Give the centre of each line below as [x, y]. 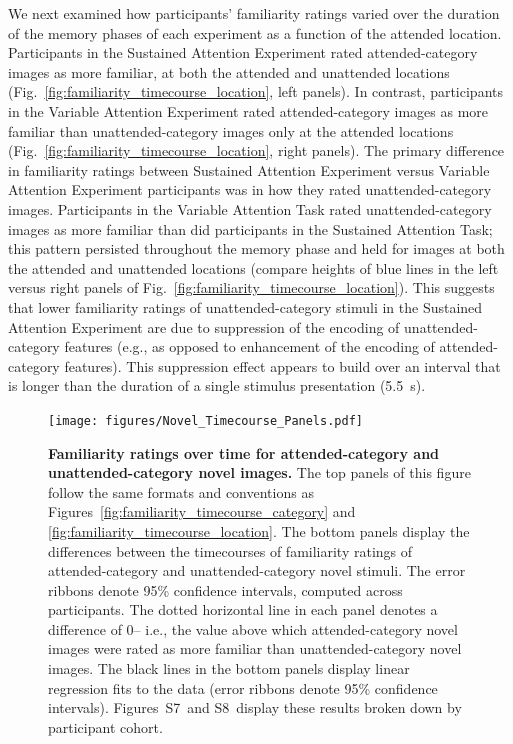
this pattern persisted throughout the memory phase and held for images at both [256, 248]
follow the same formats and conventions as [181, 491]
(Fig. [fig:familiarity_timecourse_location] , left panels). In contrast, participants [256, 91]
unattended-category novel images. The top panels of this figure [259, 472]
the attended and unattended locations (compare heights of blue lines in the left [253, 267]
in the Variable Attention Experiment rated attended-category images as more [248, 110]
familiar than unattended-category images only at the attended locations [231, 130]
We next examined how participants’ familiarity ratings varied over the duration [254, 13]
